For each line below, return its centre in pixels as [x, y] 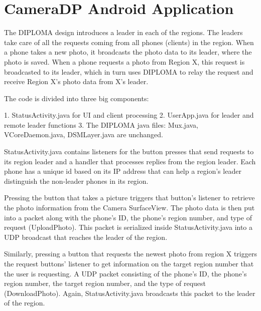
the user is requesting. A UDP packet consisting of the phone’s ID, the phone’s [125, 273]
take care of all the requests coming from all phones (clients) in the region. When [129, 42]
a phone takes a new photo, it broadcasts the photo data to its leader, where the [128, 52]
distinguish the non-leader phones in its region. [76, 181]
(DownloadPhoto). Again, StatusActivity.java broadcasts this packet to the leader [130, 293]
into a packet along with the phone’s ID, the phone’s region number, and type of [128, 217]
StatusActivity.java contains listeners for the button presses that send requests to [129, 151]
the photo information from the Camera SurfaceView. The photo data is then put [129, 208]
